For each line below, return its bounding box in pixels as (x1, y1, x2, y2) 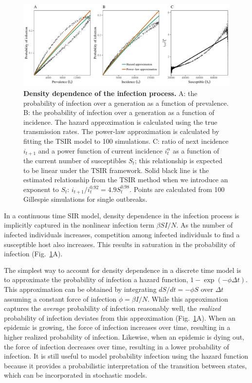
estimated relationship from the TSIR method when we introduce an (23, 174, 228, 185)
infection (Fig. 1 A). (4, 249, 63, 259)
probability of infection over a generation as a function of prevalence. (23, 97, 229, 108)
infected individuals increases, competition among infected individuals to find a (4, 229, 240, 239)
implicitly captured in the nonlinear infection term (4, 220, 154, 230)
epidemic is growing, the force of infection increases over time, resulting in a (4, 322, 231, 332)
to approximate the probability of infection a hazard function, (4, 274, 188, 285)
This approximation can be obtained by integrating (4, 284, 157, 294)
